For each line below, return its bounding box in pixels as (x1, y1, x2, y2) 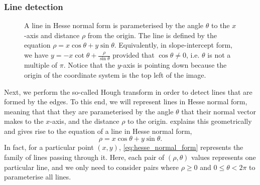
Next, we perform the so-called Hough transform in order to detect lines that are (4, 86, 252, 97)
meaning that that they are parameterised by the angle (4, 106, 174, 116)
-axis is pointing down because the (120, 60, 227, 70)
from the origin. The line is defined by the (87, 30, 217, 40)
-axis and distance (24, 30, 80, 40)
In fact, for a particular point (4, 142, 94, 152)
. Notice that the (63, 60, 115, 70)
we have (24, 50, 49, 60)
